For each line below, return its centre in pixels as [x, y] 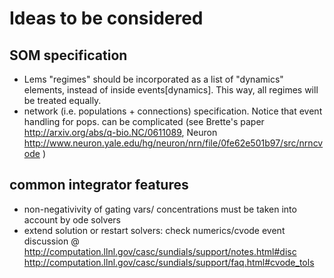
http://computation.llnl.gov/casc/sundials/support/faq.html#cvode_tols [169, 262]
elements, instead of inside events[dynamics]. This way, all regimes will [171, 90]
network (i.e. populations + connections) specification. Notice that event [173, 111]
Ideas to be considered [106, 18]
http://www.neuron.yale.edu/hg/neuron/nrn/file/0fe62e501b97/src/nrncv [173, 143]
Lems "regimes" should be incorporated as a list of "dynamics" [153, 79]
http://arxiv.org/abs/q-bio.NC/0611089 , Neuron [120, 132]
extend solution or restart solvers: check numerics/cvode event [154, 230]
